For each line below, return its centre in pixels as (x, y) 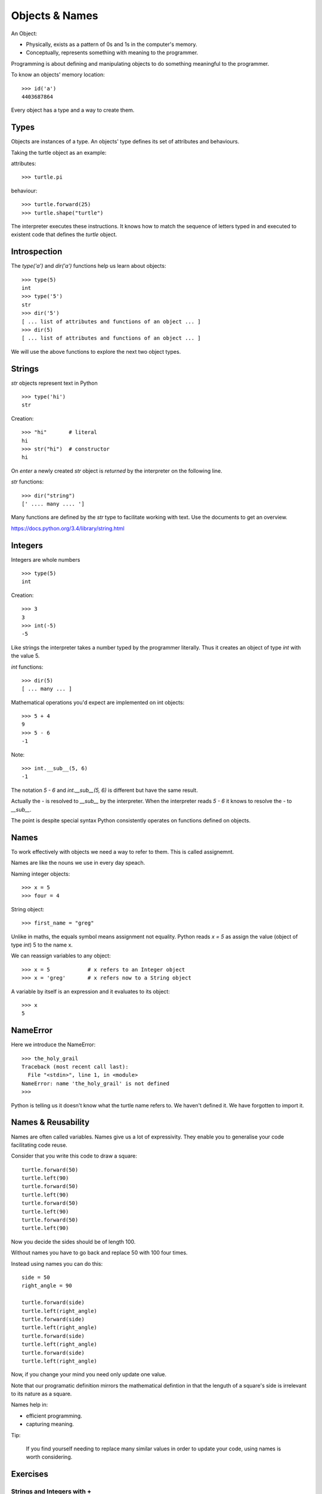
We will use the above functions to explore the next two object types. (96, 351)
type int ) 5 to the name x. (42, 945)
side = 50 (36, 1277)
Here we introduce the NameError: (53, 1045)
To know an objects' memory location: (58, 75)
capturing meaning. (50, 1424)
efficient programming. (54, 1416)
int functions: (27, 667)
